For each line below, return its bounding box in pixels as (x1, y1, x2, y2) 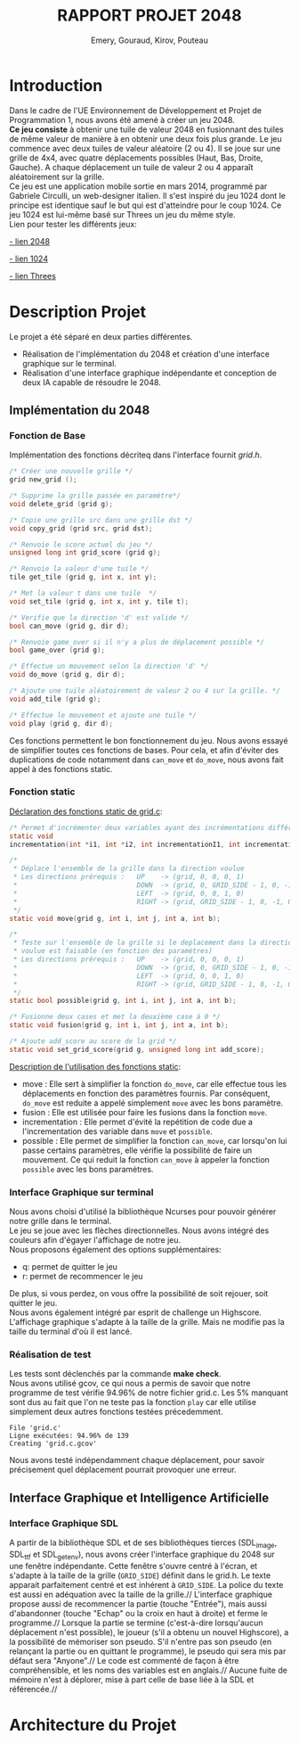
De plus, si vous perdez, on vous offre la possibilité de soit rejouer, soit (9, 1288, 269, 1299)
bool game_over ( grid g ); (9, 645, 105, 655)
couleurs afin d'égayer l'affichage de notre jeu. (9, 1235, 182, 1246)
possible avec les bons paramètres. (21, 1163, 154, 1174)
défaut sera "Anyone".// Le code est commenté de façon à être (9, 1655, 239, 1665)
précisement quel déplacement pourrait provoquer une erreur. (9, 1464, 238, 1476)
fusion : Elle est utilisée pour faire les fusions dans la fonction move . (21, 1106, 268, 1117)
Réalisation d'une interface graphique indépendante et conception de (21, 367, 278, 378)
